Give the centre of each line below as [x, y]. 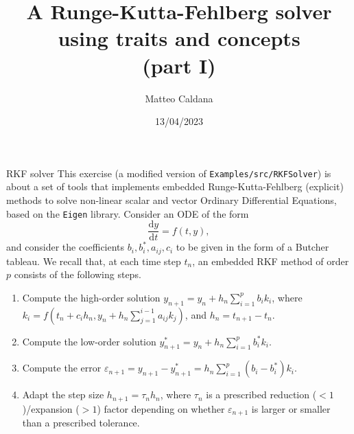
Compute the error [62, 368]
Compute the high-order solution [91, 297]
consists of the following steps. [78, 274]
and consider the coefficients [66, 247]
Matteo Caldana [179, 98]
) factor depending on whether [161, 408]
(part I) [179, 65]
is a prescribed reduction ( [261, 395]
